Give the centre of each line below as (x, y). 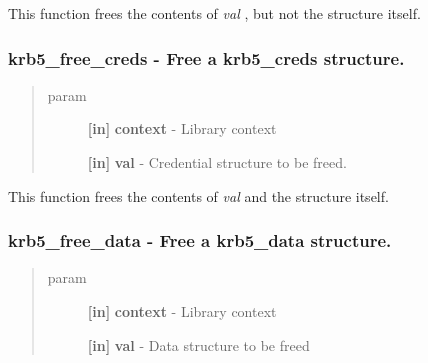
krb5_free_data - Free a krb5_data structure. (200, 240)
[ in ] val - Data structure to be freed (198, 344)
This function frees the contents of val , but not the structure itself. (214, 13)
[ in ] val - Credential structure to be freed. (217, 162)
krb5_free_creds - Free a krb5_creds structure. (206, 57)
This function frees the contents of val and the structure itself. (198, 195)
